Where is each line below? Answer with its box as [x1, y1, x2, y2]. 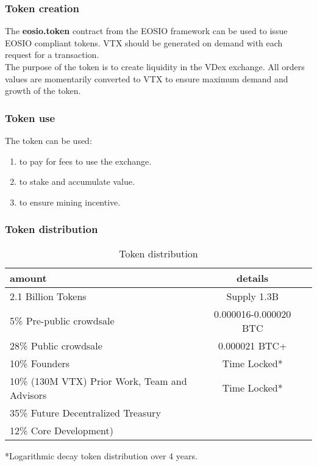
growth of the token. [5, 84, 81, 97]
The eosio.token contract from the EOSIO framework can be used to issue [5, 24, 288, 37]
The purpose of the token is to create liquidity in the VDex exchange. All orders [5, 60, 305, 73]
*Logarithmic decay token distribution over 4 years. [5, 449, 198, 462]
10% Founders [10, 356, 70, 370]
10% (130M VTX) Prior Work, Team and [10, 373, 187, 388]
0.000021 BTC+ [218, 338, 287, 353]
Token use [5, 110, 55, 125]
